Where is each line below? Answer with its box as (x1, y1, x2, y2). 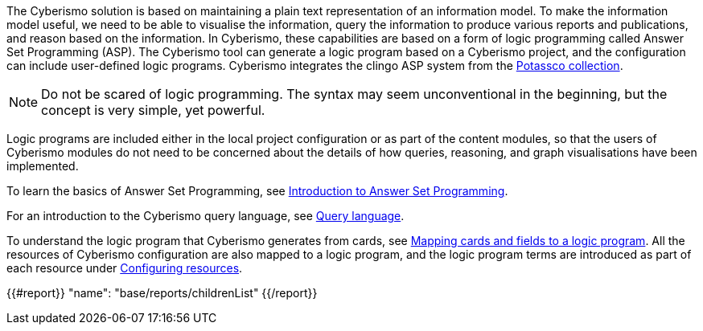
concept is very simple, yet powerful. (41, 102, 265, 118)
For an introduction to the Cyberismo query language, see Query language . (6, 209, 405, 223)
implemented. (6, 159, 79, 173)
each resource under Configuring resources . (6, 261, 243, 275)
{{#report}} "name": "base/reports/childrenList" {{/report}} (6, 286, 318, 300)
